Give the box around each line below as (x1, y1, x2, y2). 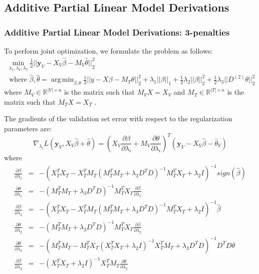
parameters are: (4, 123, 52, 133)
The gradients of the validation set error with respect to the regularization (4, 113, 232, 124)
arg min (51, 76, 74, 84)
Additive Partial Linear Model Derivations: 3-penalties (4, 26, 230, 38)
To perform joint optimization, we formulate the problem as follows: (4, 46, 213, 56)
